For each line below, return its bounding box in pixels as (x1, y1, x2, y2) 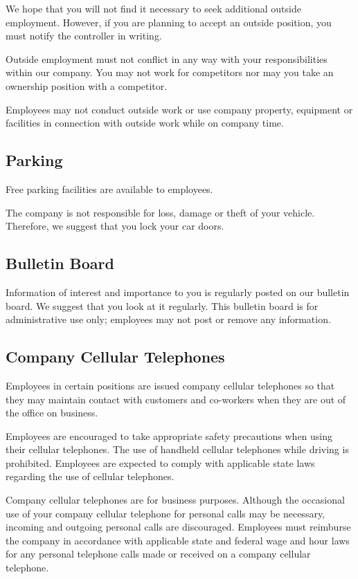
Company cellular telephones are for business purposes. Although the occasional (6, 493, 345, 507)
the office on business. (6, 405, 98, 420)
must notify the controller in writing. (6, 28, 162, 43)
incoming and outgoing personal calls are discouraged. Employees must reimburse (6, 520, 351, 534)
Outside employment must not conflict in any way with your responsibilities (6, 51, 328, 66)
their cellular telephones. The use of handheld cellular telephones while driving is (6, 442, 349, 457)
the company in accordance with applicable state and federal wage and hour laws (6, 533, 350, 547)
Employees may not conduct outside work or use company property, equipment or (6, 102, 353, 116)
